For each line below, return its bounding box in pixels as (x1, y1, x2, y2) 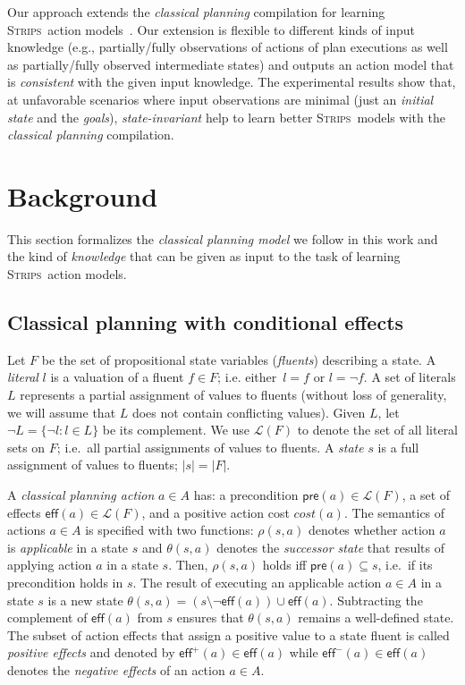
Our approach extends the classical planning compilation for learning (7, 3, 385, 21)
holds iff (262, 555, 307, 574)
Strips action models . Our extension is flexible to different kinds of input (7, 20, 416, 38)
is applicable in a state (7, 537, 129, 556)
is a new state (47, 590, 123, 609)
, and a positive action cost (141, 503, 290, 521)
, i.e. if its (377, 555, 433, 574)
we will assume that (7, 402, 116, 421)
